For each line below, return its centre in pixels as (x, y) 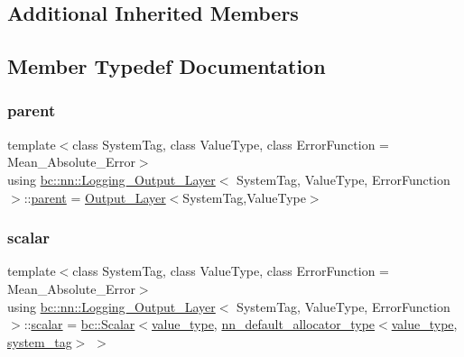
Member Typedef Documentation (167, 66)
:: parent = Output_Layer (95, 197)
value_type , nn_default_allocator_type (264, 324)
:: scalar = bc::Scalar (79, 324)
